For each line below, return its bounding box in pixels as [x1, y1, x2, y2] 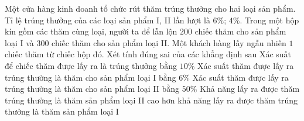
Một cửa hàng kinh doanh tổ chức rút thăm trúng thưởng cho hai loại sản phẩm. [5, 2, 296, 14]
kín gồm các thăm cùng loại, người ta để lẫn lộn [5, 25, 177, 37]
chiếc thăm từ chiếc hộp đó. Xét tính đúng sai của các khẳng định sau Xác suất [5, 48, 292, 60]
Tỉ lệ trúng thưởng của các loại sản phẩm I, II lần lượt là [5, 13, 210, 26]
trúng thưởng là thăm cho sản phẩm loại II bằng [5, 82, 180, 95]
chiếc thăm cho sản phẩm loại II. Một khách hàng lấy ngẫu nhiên [52, 36, 286, 49]
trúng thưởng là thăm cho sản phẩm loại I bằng [5, 71, 176, 83]
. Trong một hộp [240, 13, 299, 26]
